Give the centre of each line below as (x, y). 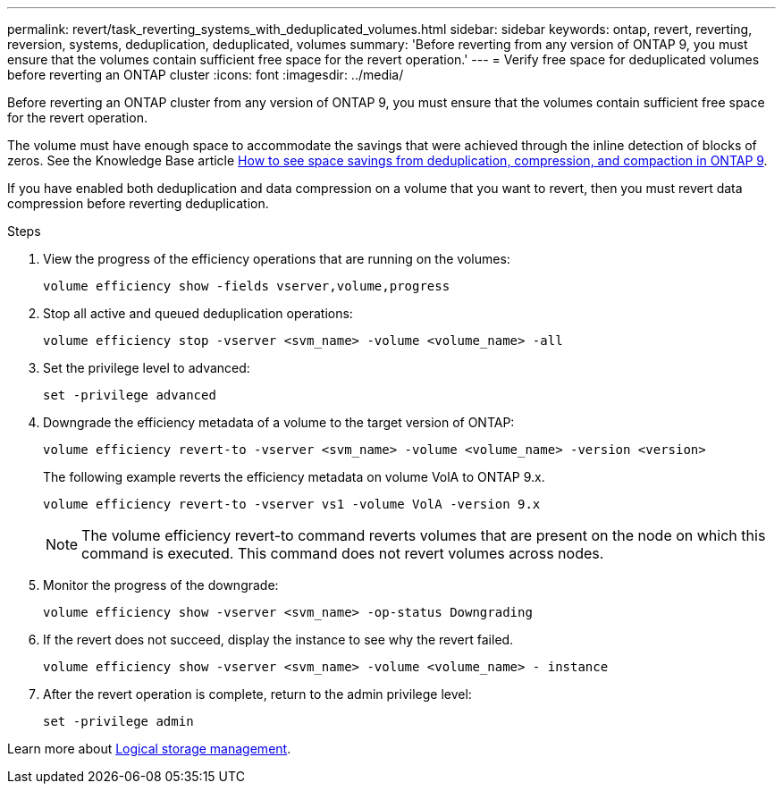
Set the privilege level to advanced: (147, 368)
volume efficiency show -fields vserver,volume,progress (247, 286)
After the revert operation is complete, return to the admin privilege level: (257, 694)
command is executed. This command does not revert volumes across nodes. (343, 553)
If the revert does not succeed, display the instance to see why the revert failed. (278, 640)
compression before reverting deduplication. (138, 203)
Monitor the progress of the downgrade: (161, 585)
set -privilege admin (118, 721)
